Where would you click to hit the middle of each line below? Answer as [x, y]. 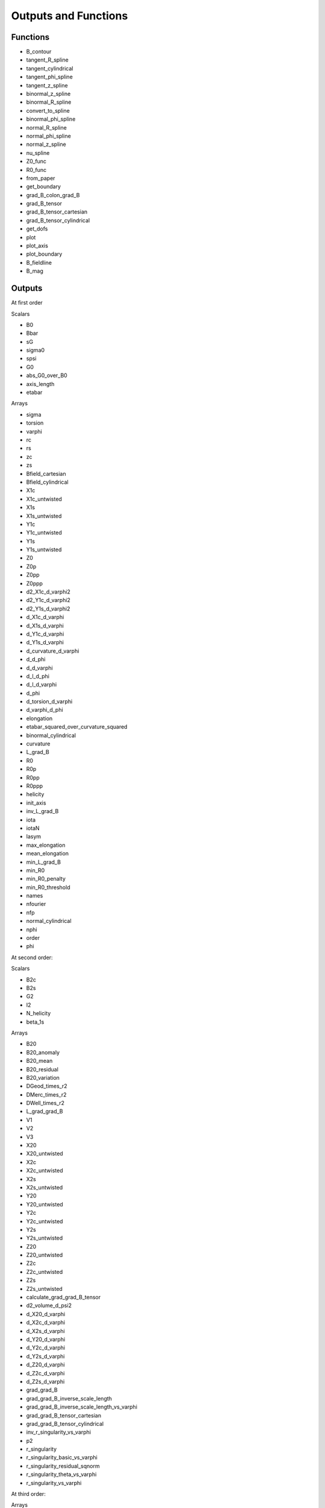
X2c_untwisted [45, 1171]
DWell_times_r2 [45, 1103]
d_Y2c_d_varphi [46, 1348]
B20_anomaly [43, 1052]
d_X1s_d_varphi [45, 626]
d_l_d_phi [38, 676]
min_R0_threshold [48, 887]
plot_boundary [44, 254]
